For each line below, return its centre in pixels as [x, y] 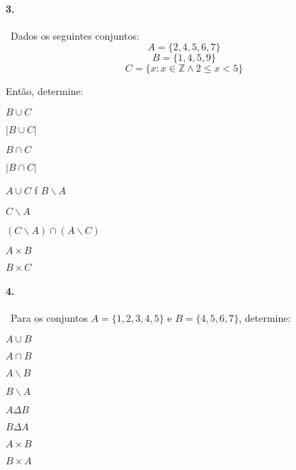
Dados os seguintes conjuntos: [75, 35]
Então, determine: [45, 91]
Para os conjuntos [49, 318]
